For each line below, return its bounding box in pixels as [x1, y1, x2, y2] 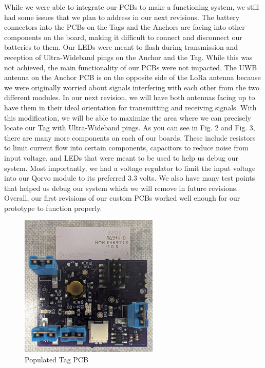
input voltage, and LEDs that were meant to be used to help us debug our [4, 152, 238, 163]
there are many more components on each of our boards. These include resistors [4, 132, 256, 143]
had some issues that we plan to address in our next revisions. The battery [4, 11, 240, 22]
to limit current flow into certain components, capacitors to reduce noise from [4, 142, 249, 153]
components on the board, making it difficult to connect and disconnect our [4, 31, 242, 42]
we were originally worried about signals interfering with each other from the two [4, 82, 260, 92]
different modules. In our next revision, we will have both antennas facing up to [4, 92, 255, 103]
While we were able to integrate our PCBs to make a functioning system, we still [4, 2, 259, 12]
